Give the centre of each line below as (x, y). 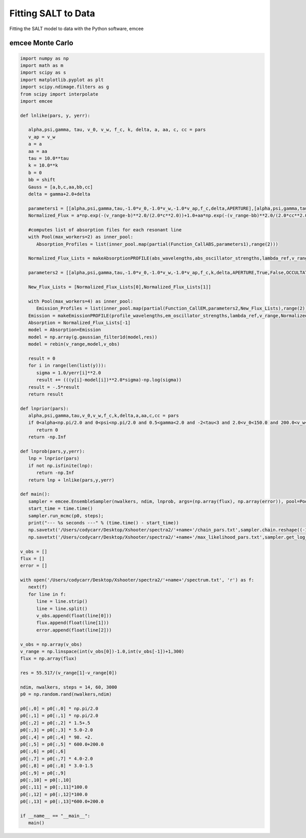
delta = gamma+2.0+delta (59, 194)
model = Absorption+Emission (65, 330)
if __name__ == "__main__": (55, 816)
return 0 (47, 430)
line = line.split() (62, 608)
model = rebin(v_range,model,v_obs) (74, 344)
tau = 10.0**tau (48, 159)
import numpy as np (44, 58)
